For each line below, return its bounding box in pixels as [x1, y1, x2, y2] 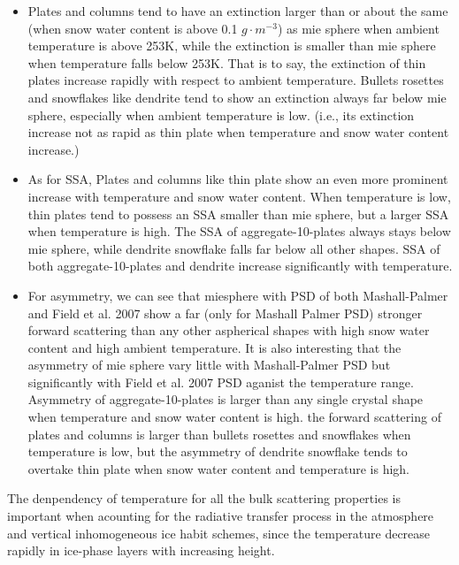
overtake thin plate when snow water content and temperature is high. [27, 459, 409, 477]
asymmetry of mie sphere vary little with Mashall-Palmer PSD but [27, 355, 391, 374]
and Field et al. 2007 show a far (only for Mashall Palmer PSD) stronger [27, 303, 423, 322]
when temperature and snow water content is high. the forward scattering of [27, 408, 441, 426]
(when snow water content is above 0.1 [27, 19, 238, 37]
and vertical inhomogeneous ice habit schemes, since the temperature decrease [7, 523, 431, 542]
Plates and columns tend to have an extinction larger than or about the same [27, 2, 448, 19]
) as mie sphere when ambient [277, 19, 440, 37]
